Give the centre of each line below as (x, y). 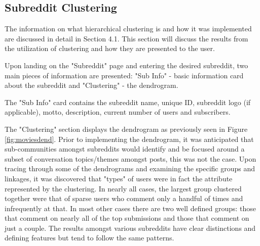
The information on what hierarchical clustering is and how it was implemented (128, 29)
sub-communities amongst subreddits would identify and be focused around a (125, 149)
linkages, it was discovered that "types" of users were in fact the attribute (119, 178)
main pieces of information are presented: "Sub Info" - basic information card (124, 75)
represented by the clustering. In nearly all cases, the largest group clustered (123, 188)
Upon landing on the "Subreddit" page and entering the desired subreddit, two (126, 65)
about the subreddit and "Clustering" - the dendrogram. (91, 85)
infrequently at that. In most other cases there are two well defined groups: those (130, 208)
